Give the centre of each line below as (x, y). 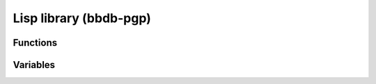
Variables (34, 65)
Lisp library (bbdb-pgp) (82, 18)
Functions (35, 43)
